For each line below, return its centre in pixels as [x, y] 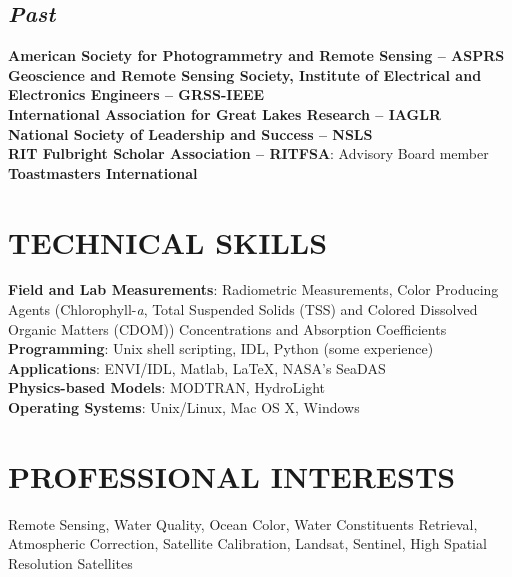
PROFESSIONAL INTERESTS [232, 475]
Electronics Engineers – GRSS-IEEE [136, 94]
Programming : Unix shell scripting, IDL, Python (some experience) [221, 348]
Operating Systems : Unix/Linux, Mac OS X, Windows [184, 407]
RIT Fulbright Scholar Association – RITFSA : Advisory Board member [248, 153]
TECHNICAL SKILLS [168, 241]
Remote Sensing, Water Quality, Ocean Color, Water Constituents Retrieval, [243, 523]
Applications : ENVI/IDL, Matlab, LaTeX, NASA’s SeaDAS [197, 367]
